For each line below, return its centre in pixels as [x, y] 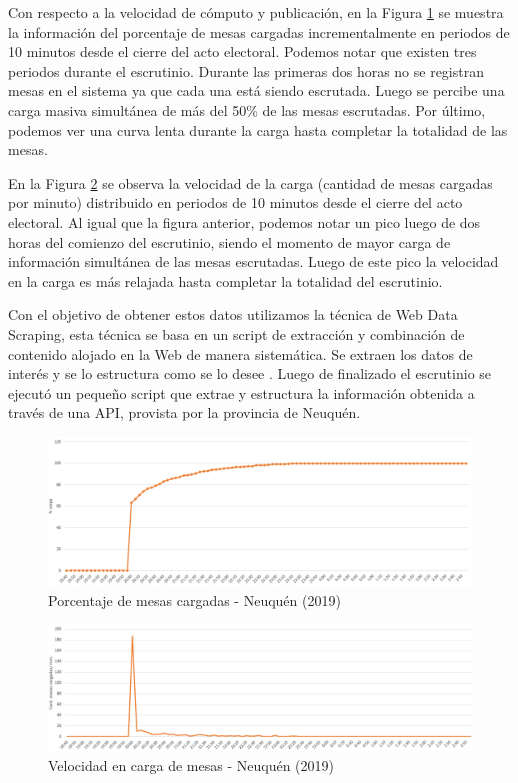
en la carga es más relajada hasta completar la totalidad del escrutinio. [225, 280]
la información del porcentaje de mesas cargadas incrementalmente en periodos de [259, 31]
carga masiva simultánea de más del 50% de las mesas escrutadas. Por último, [247, 109]
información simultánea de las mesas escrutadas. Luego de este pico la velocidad [253, 261]
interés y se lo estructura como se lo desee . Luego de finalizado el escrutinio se [250, 373]
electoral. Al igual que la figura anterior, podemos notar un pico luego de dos [244, 221]
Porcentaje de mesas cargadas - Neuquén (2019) [194, 599]
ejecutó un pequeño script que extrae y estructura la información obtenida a [241, 392]
